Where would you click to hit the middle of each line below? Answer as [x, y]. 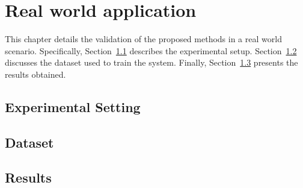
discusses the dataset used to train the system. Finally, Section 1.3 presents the [151, 62]
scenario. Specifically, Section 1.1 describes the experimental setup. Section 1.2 [151, 50]
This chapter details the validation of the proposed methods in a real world [143, 39]
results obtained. [35, 74]
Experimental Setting [73, 106]
